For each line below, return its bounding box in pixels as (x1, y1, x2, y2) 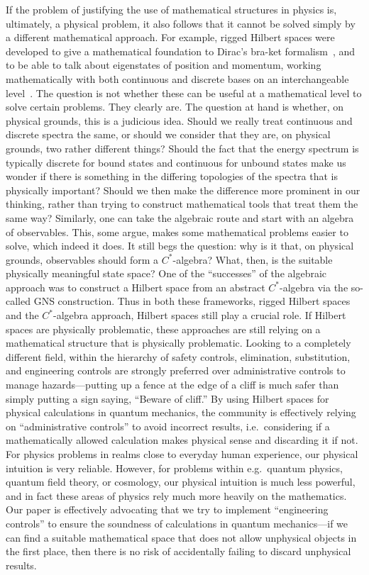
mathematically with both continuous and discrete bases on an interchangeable (6, 71, 349, 86)
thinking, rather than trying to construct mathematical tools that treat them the (6, 196, 358, 211)
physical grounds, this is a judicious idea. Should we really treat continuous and (6, 113, 353, 128)
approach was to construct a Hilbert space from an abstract (6, 279, 265, 294)
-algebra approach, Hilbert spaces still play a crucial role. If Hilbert (53, 308, 346, 323)
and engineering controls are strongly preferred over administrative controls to (6, 363, 346, 378)
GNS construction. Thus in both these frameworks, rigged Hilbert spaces (33, 294, 351, 308)
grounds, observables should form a (6, 252, 159, 267)
